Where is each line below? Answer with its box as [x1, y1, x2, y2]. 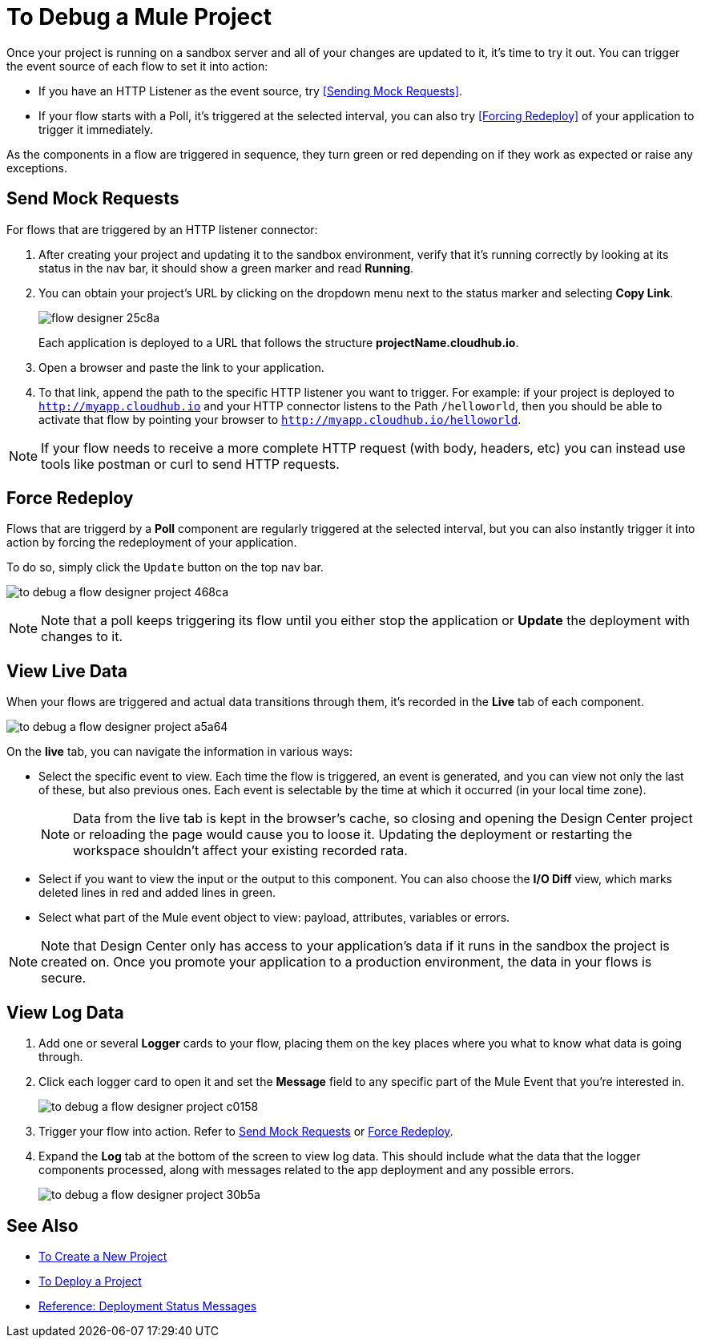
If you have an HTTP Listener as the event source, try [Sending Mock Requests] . [38, 83, 463, 98]
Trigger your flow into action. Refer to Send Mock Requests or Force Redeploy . [38, 1124, 453, 1139]
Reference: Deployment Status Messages [38, 1298, 257, 1313]
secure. [41, 970, 87, 987]
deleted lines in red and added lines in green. [38, 886, 276, 900]
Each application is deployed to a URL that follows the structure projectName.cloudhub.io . [38, 335, 519, 349]
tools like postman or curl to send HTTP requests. [41, 455, 340, 472]
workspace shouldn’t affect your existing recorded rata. [73, 842, 408, 859]
